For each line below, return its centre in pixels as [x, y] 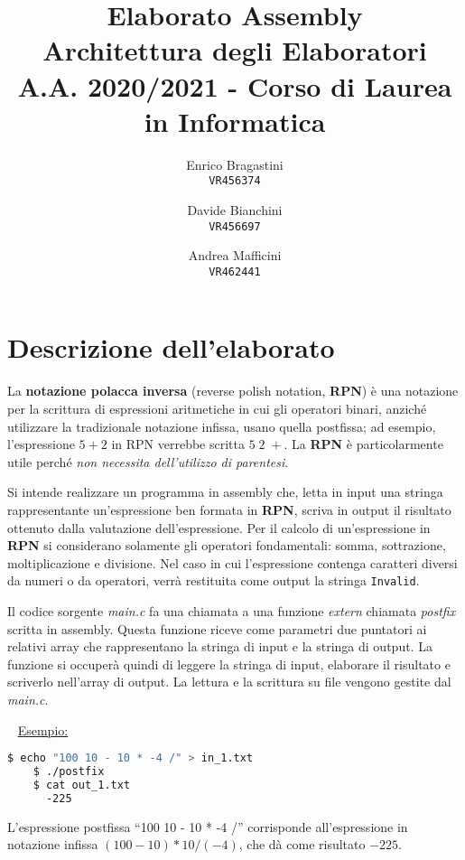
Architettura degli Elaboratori [235, 50]
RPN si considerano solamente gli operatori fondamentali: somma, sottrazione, [227, 545]
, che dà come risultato [302, 844]
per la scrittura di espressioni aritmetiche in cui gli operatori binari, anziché [217, 408]
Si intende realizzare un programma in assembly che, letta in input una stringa [225, 492]
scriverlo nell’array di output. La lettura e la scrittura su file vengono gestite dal [229, 682]
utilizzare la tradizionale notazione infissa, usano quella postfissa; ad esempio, [222, 426]
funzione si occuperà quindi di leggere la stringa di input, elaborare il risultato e [229, 664]
